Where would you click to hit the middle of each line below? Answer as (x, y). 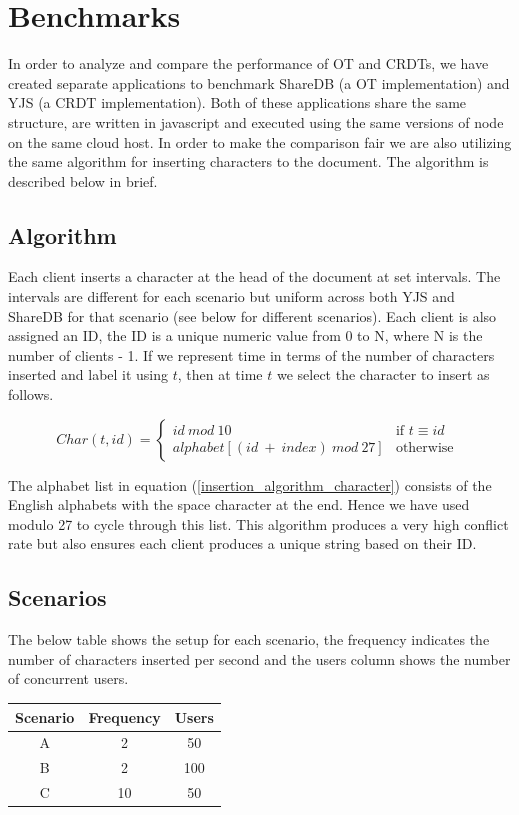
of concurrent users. (68, 678)
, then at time (220, 374)
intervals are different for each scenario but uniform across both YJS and (231, 296)
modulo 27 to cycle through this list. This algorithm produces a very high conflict (258, 523)
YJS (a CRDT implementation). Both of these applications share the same (237, 102)
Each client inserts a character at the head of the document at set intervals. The (254, 276)
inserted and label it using (88, 374)
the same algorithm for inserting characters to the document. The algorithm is (248, 161)
